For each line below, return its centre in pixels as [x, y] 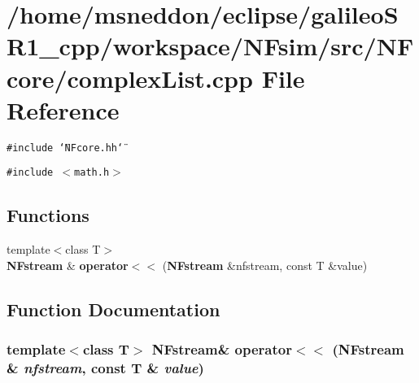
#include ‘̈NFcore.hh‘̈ [65, 148]
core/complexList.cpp [130, 78]
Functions [48, 215]
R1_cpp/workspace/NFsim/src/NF [210, 46]
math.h [92, 173]
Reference [63, 109]
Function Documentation [113, 309]
